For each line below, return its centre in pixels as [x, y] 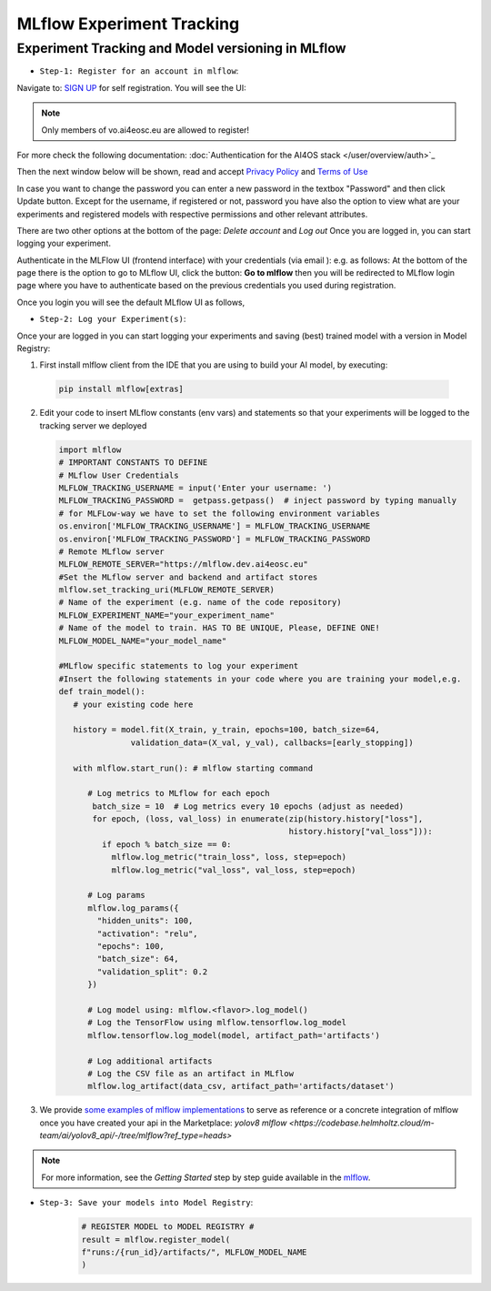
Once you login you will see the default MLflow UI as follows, [131, 302]
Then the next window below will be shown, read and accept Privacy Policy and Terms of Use [192, 172]
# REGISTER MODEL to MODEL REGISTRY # [168, 1227]
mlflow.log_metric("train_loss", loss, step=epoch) [229, 857]
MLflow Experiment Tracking [128, 24]
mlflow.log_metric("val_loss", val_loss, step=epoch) [234, 870]
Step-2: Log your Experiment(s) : [113, 319]
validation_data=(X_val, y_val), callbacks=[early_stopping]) [272, 742]
